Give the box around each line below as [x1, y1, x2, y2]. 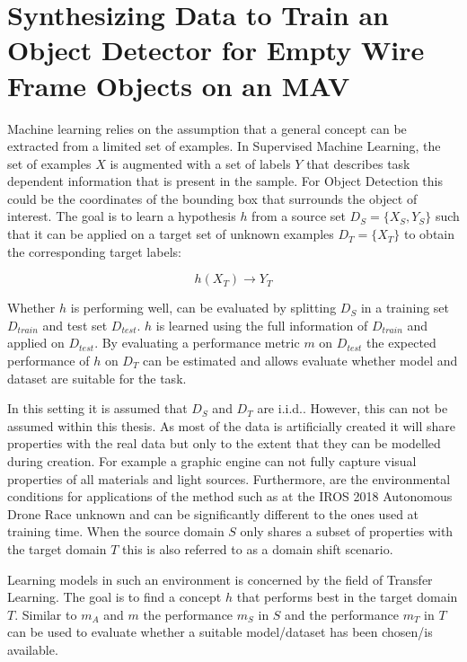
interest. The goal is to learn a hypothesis [7, 207, 236, 225]
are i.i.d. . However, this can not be [257, 399, 448, 418]
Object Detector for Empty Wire [7, 31, 425, 68]
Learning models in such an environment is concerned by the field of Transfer [7, 569, 433, 588]
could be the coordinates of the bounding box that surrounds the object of [7, 189, 418, 207]
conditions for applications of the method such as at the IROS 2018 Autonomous [7, 487, 453, 506]
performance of [7, 351, 90, 370]
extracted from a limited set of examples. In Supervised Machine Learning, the [7, 137, 441, 155]
